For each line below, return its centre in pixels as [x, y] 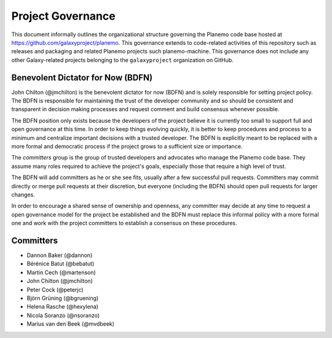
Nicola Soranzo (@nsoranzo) [63, 315]
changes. [23, 194]
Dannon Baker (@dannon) [60, 255]
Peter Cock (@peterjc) [55, 290]
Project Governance [64, 16]
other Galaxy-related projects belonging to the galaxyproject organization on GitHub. [122, 60]
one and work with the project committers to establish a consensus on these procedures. [124, 223]
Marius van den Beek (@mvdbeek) [71, 324]
